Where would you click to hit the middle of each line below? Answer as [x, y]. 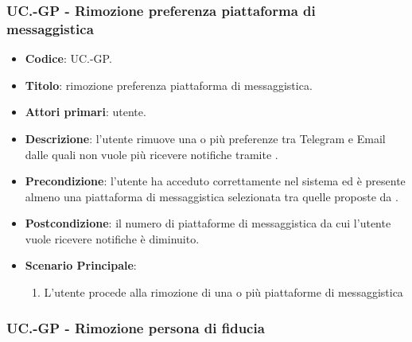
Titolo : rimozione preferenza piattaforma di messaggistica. [169, 85]
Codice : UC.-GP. [68, 58]
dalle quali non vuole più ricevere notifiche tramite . [152, 154]
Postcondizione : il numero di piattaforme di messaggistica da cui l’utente [208, 223]
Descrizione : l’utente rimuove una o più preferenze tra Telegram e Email [205, 138]
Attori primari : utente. [86, 112]
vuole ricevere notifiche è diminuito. [112, 238]
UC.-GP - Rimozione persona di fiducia [136, 327]
